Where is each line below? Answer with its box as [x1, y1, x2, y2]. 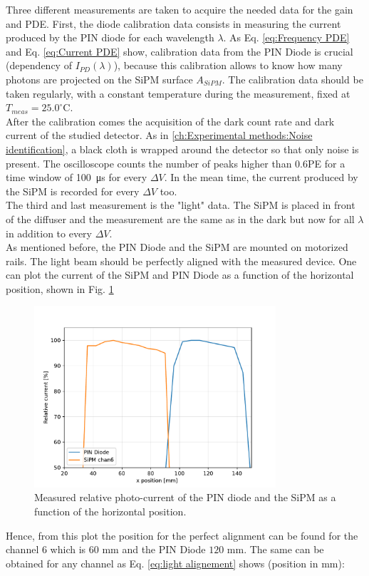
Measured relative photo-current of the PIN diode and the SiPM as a [34, 490, 336, 505]
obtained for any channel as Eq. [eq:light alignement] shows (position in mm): [6, 555, 345, 570]
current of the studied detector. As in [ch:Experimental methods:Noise [6, 128, 313, 143]
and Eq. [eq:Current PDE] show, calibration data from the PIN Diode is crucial [6, 43, 353, 58]
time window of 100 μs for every [6, 170, 147, 185]
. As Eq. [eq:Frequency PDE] [223, 30, 350, 45]
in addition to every [6, 225, 93, 240]
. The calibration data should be [222, 71, 363, 86]
